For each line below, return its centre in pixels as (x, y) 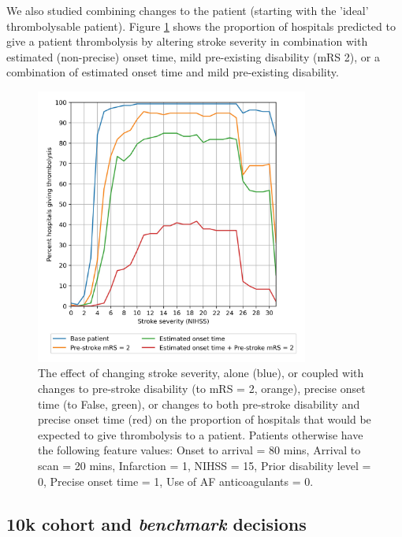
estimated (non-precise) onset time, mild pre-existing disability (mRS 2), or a (193, 56)
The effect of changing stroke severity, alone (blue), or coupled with (201, 373)
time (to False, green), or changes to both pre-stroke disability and (199, 404)
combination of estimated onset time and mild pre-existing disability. (173, 72)
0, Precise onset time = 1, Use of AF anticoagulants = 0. (176, 481)
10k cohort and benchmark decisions (156, 523)
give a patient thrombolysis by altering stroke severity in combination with (187, 41)
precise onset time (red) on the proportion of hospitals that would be (205, 419)
